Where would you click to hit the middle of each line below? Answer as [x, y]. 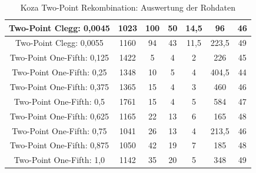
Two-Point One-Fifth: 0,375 [59, 86]
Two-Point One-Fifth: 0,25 [59, 72]
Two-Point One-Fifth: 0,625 [59, 116]
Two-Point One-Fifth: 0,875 [59, 145]
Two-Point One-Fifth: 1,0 [59, 160]
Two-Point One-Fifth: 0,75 [59, 130]
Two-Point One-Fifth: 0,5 [59, 101]
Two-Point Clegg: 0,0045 [59, 27]
